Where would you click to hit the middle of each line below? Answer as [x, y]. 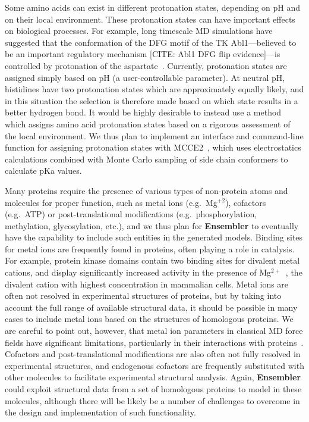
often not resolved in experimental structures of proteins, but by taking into [143, 296]
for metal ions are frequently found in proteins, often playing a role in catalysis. [150, 248]
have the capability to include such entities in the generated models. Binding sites [154, 237]
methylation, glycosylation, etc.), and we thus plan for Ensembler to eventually [152, 225]
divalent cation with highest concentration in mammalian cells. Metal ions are [147, 284]
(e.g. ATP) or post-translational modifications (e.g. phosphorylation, [131, 214]
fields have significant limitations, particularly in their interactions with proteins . [154, 342]
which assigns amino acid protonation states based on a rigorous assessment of [148, 124]
